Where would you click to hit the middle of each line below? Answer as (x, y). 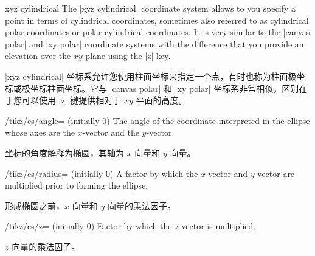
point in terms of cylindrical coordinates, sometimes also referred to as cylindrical (157, 20)
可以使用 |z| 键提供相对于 (71, 100)
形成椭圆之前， (35, 205)
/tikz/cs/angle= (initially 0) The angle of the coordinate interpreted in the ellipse (157, 120)
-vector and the (111, 132)
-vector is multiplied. (217, 226)
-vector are (275, 173)
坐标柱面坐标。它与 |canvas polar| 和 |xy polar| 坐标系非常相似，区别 (164, 88)
